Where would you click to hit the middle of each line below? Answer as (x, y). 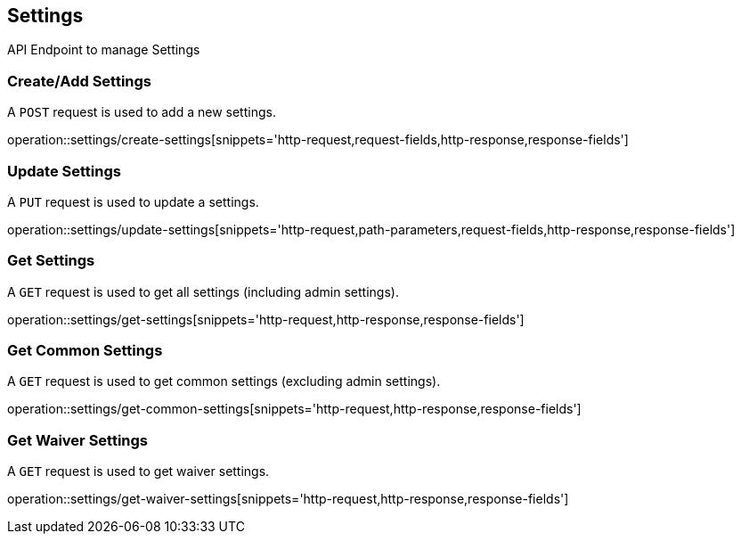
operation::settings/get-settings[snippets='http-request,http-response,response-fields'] (266, 319)
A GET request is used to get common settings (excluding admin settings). (224, 381)
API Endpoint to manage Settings (104, 50)
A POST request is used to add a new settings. (142, 112)
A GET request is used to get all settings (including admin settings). (203, 291)
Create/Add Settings (80, 81)
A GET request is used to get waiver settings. (138, 471)
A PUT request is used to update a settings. (133, 201)
